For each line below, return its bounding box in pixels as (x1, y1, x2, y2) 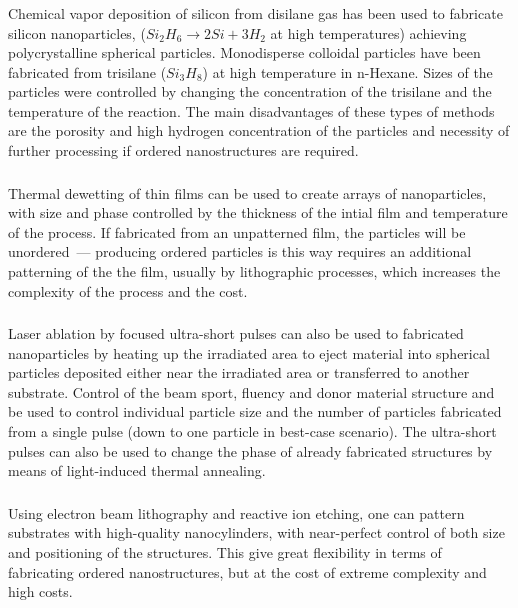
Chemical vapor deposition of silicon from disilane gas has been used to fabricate (8, 2, 503, 23)
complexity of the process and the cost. (8, 280, 248, 301)
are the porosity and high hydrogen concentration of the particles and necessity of (8, 120, 510, 141)
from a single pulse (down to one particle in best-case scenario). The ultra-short (8, 421, 497, 442)
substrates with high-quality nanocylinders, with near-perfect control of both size (8, 522, 505, 543)
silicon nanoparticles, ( (8, 22, 146, 43)
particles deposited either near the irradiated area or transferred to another (8, 362, 470, 383)
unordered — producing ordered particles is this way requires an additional (8, 241, 472, 262)
